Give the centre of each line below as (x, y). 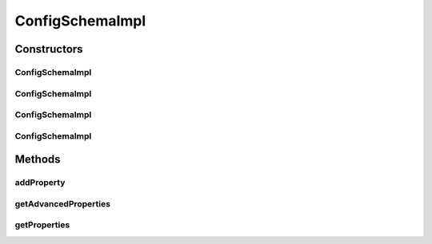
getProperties (42, 225)
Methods (38, 159)
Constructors (49, 49)
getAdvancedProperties (63, 203)
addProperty (40, 183)
